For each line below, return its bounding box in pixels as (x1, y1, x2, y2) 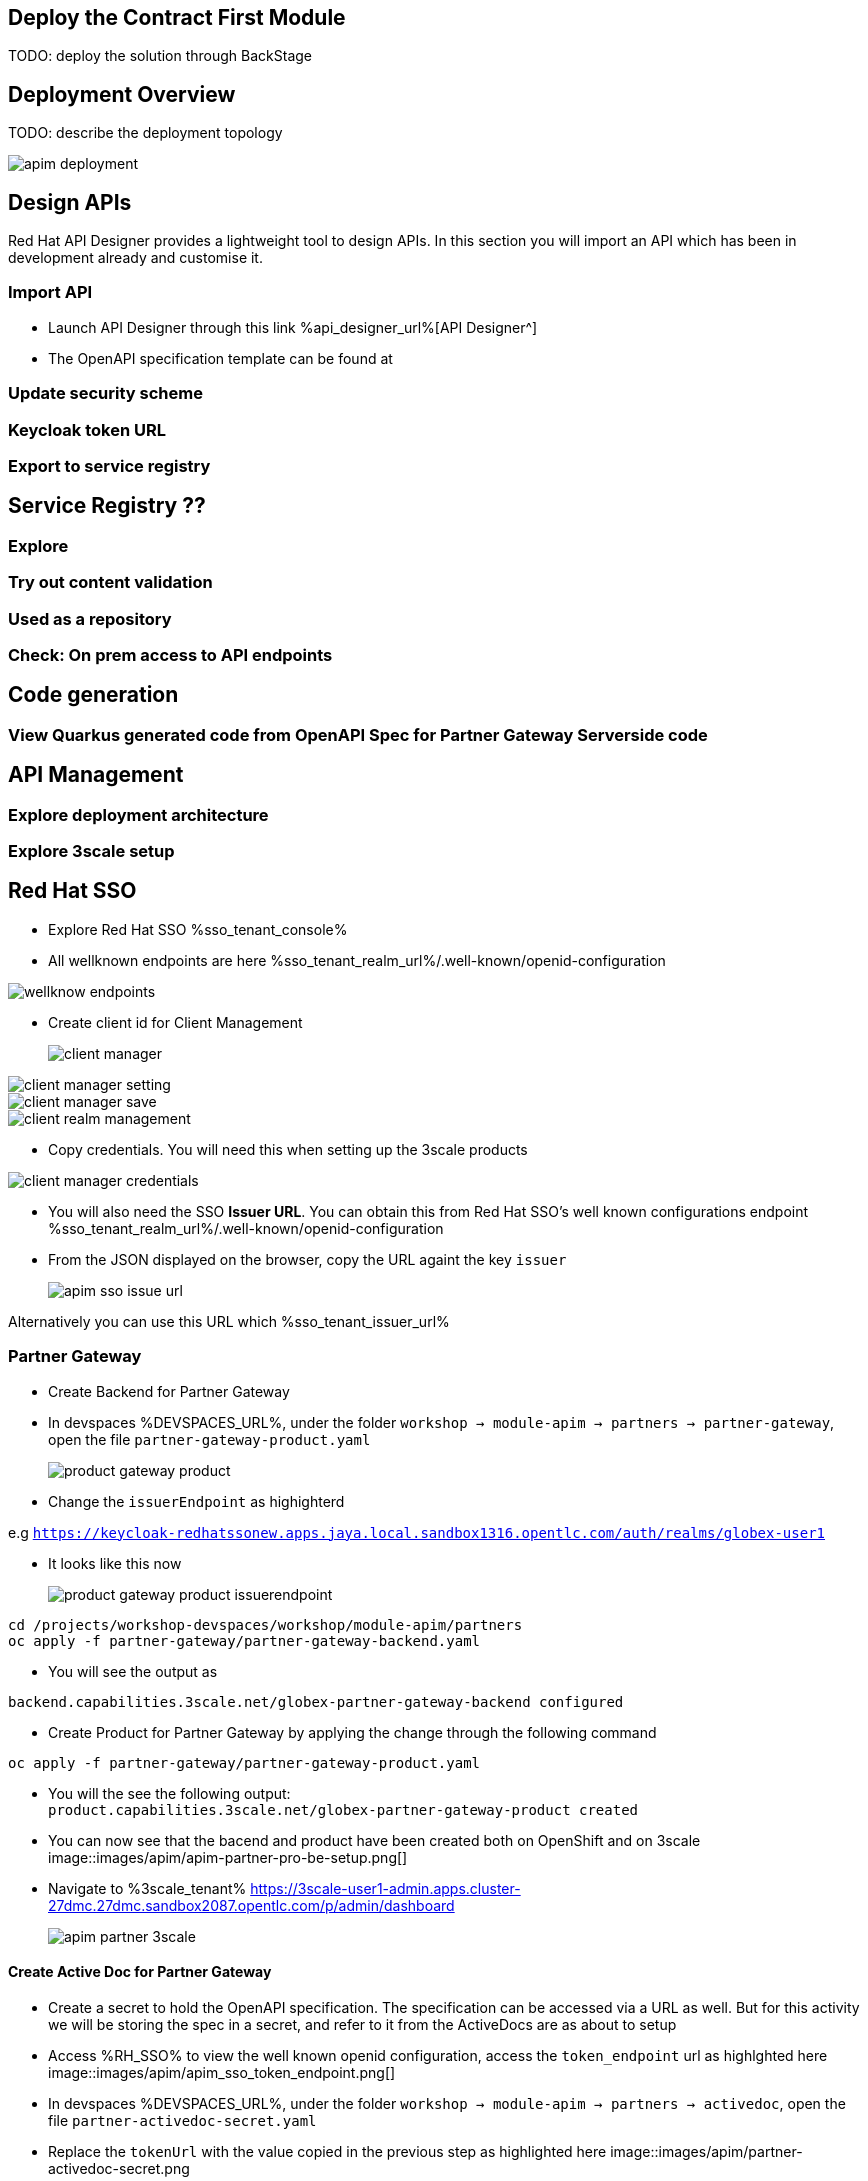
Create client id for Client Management (48, 1013, 303, 1031)
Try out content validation (8, 572, 213, 593)
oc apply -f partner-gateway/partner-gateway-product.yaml (8, 1754, 481, 1771)
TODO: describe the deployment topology (8, 124, 283, 142)
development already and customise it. (8, 249, 263, 267)
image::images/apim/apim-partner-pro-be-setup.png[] (48, 1848, 408, 1866)
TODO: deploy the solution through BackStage (8, 47, 313, 65)
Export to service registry (8, 455, 211, 476)
